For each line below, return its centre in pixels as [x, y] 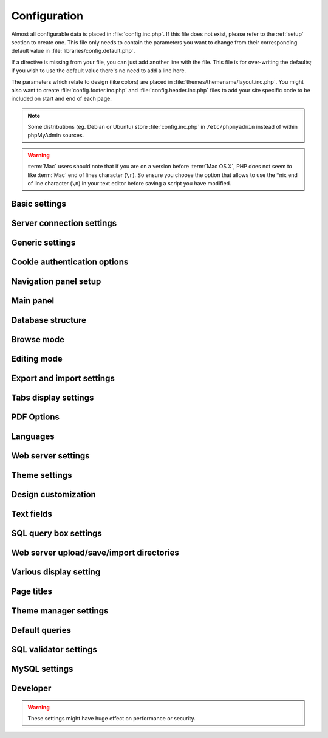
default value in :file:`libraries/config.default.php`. [73, 51]
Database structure [49, 320]
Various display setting [56, 572]
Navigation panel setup [56, 281]
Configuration [47, 16]
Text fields [32, 514]
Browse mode [38, 340]
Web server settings [51, 456]
